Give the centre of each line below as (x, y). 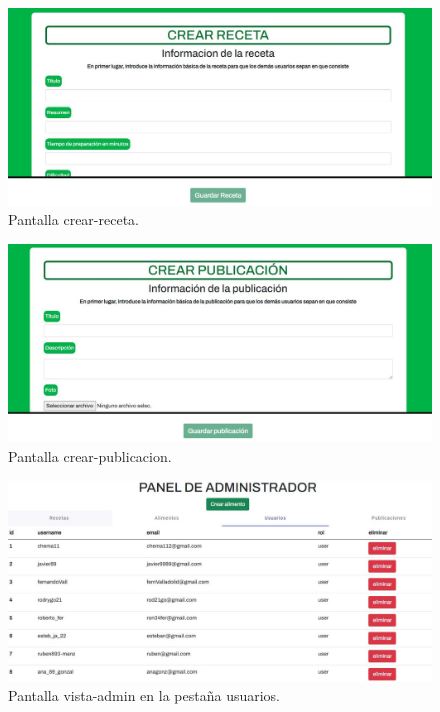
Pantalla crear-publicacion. (90, 456)
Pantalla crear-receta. (73, 219)
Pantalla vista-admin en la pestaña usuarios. (144, 695)
